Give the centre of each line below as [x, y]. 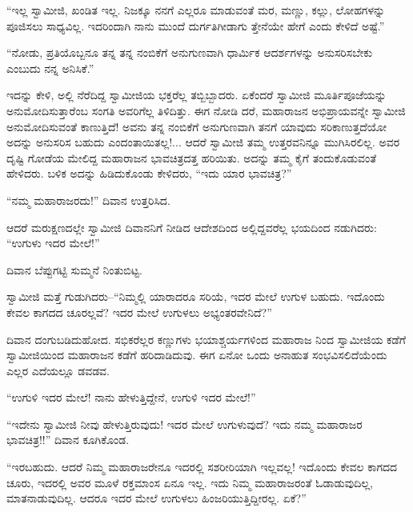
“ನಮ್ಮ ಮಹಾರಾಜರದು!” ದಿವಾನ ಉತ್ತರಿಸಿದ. [88, 200]
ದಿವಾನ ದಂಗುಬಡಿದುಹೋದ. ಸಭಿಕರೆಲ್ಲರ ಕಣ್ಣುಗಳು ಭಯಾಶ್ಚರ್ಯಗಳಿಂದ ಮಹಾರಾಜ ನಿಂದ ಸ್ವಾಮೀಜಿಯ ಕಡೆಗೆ [206, 339]
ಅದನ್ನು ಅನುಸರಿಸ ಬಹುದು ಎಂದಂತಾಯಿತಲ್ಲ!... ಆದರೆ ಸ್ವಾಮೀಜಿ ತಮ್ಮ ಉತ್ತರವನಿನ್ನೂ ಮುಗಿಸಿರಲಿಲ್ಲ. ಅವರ [203, 142]
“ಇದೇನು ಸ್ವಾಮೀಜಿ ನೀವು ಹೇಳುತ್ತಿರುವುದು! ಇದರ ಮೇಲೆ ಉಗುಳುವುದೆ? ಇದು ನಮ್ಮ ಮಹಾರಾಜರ [184, 424]
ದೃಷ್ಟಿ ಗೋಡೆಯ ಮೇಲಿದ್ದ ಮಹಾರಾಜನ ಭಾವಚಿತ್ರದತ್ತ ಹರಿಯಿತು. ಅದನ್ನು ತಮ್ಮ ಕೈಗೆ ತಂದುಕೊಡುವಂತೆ [192, 157]
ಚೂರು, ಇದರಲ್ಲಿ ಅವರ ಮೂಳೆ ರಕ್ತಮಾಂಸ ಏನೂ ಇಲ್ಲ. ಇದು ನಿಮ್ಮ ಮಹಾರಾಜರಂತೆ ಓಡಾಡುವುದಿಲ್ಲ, [190, 482]
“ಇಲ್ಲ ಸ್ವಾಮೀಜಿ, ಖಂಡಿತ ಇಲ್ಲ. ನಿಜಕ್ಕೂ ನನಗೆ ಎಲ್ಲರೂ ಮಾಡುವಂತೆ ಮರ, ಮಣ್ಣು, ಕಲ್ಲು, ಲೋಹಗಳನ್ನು [196, 10]
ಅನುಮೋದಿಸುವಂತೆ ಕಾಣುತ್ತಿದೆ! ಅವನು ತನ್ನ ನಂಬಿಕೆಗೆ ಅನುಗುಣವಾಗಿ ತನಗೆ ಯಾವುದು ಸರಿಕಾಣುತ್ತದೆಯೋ [197, 126]
